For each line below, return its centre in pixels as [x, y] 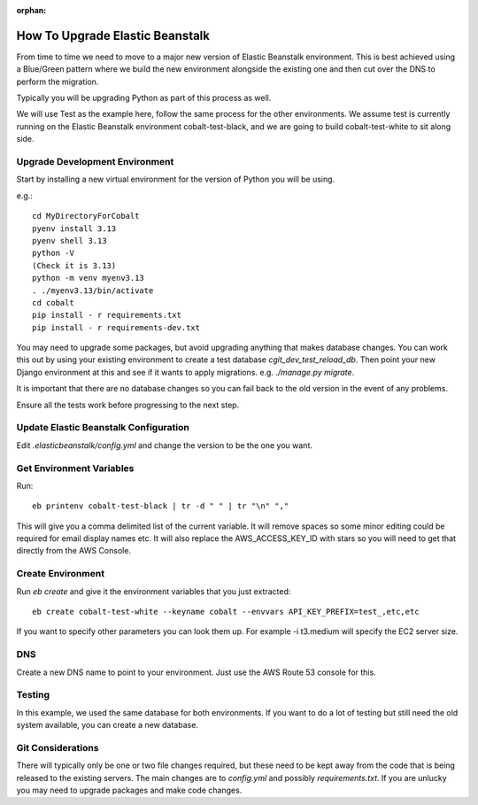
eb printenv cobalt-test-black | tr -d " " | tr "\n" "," [161, 506]
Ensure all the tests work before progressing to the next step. [128, 405]
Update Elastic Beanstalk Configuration [103, 428]
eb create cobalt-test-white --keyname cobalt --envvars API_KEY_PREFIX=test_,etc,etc [226, 612]
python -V [53, 253]
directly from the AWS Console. [74, 551]
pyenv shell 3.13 [69, 240]
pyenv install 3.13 [74, 228]
